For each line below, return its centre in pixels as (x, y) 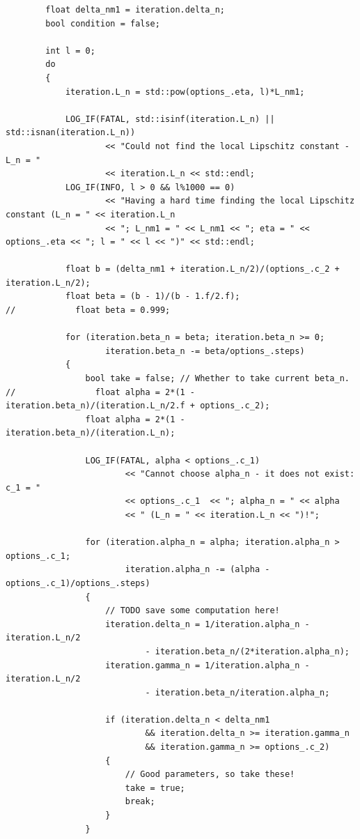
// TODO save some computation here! (193, 611)
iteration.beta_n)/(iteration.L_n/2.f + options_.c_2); (138, 406)
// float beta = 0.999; (88, 310)
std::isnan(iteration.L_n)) (71, 133)
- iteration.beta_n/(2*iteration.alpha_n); (247, 651)
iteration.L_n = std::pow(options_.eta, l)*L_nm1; (185, 92)
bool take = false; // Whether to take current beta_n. (217, 379)
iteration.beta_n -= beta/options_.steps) (205, 351)
